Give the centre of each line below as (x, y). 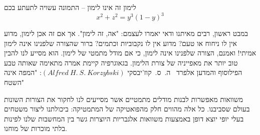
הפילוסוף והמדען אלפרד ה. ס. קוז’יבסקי (185, 72)
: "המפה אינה (23, 72)
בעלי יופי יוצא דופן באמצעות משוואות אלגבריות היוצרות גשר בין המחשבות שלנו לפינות (124, 118)
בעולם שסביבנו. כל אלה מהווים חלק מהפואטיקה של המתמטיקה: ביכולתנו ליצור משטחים (127, 109)
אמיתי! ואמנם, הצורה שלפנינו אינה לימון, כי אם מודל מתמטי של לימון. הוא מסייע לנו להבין (130, 53)
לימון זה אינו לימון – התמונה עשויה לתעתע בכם (70, 7)
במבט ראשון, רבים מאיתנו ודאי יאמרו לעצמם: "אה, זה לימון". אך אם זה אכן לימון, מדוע (126, 33)
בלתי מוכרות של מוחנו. (36, 128)
